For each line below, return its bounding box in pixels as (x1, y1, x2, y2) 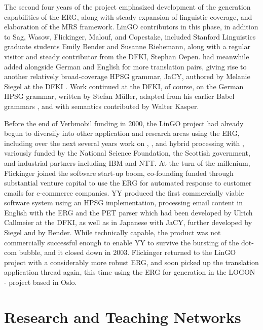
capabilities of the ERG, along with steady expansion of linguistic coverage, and (4, 11, 252, 22)
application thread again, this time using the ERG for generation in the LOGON (4, 267, 255, 277)
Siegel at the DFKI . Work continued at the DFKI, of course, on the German (4, 81, 244, 91)
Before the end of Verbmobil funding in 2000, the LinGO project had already (4, 118, 244, 128)
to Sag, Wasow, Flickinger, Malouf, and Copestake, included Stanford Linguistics (4, 31, 256, 42)
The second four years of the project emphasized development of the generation (4, 2, 251, 12)
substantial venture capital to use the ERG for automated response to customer (4, 177, 252, 188)
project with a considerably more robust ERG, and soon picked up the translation (4, 256, 259, 267)
